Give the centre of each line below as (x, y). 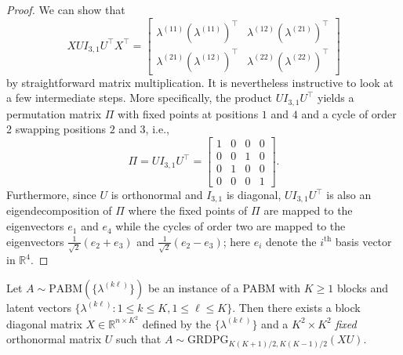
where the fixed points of (188, 210)
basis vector (363, 241)
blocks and (362, 287)
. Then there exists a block (296, 307)
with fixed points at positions (188, 113)
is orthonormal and (157, 195)
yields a (336, 98)
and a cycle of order (349, 113)
